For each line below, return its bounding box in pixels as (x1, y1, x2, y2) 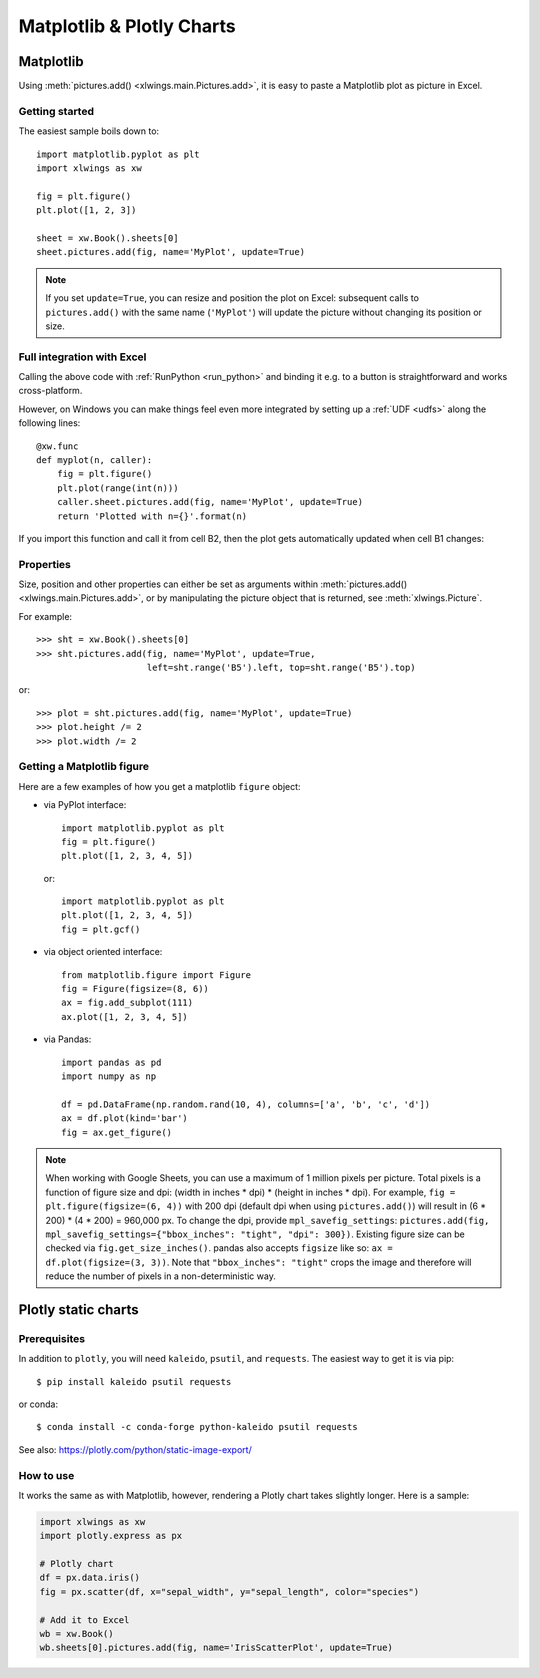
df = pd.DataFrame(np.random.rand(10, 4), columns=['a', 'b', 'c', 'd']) (61, 1098, 431, 1110)
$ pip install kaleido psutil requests (36, 1376, 232, 1387)
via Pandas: (43, 1033, 92, 1045)
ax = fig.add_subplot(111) (61, 997, 194, 1009)
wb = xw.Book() (39, 1628, 114, 1640)
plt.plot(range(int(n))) (56, 482, 179, 494)
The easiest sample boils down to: (18, 125, 160, 137)
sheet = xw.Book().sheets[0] (36, 232, 179, 244)
